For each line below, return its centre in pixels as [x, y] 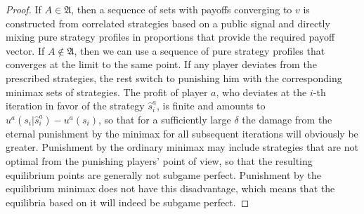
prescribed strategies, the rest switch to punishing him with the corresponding [174, 78]
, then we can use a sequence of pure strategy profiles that [200, 50]
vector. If [25, 50]
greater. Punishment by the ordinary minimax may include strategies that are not [182, 147]
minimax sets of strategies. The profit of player [107, 92]
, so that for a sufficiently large [164, 119]
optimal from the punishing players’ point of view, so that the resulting [159, 160]
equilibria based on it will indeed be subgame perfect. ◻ [128, 202]
